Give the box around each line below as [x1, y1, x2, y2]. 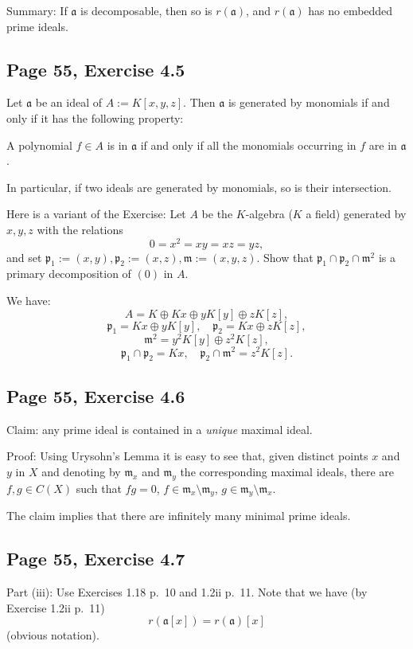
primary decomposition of [6, 265, 131, 282]
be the [201, 205, 233, 222]
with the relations [37, 221, 123, 237]
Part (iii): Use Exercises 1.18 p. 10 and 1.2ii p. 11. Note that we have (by [6, 584, 368, 600]
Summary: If [6, 2, 68, 18]
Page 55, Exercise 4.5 [6, 57, 185, 81]
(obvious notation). [6, 627, 99, 643]
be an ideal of [35, 94, 102, 111]
